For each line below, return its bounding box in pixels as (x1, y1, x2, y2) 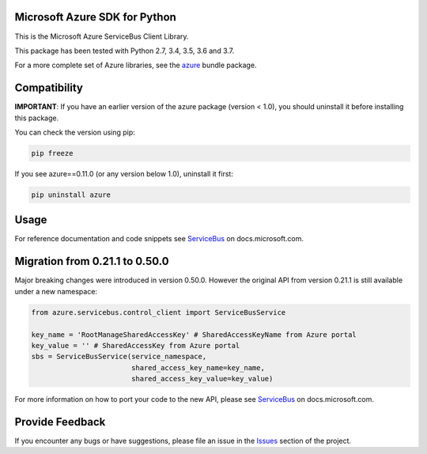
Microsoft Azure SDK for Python (14, 10, 177, 24)
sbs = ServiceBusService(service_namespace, (31, 352, 207, 361)
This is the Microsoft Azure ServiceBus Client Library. (14, 32, 189, 41)
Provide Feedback (14, 415, 106, 429)
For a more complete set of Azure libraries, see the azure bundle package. (14, 60, 257, 70)
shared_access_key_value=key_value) (130, 374, 274, 384)
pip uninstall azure (31, 190, 111, 199)
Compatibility (14, 81, 83, 95)
